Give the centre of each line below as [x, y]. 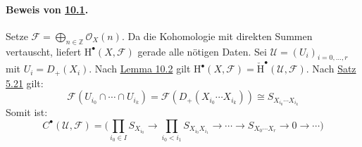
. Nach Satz [331, 69]
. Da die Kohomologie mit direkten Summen [217, 36]
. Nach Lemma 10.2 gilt [140, 69]
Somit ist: [27, 111]
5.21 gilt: [25, 83]
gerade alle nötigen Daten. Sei [202, 51]
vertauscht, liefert [44, 51]
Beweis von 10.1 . [47, 9]
